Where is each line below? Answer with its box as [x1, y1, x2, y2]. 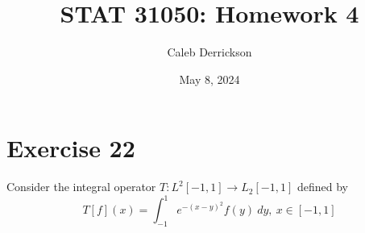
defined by [297, 178, 348, 195]
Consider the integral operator [6, 178, 156, 195]
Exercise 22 [6, 131, 135, 164]
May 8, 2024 [179, 70, 240, 87]
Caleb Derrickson [167, 44, 252, 60]
